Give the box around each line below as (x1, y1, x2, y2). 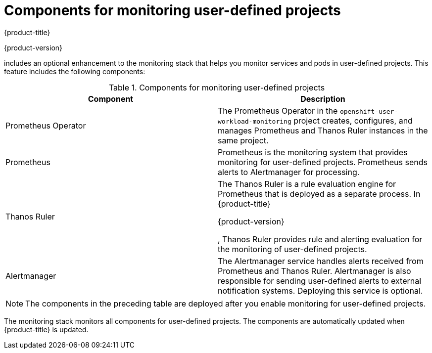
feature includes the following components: (4, 67, 145, 76)
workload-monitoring (218, 117, 291, 125)
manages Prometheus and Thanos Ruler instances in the (218, 125, 428, 135)
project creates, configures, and (293, 115, 413, 126)
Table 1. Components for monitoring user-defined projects (108, 82, 325, 92)
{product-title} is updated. (4, 325, 89, 334)
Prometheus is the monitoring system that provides (218, 147, 408, 157)
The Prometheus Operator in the (218, 105, 338, 116)
